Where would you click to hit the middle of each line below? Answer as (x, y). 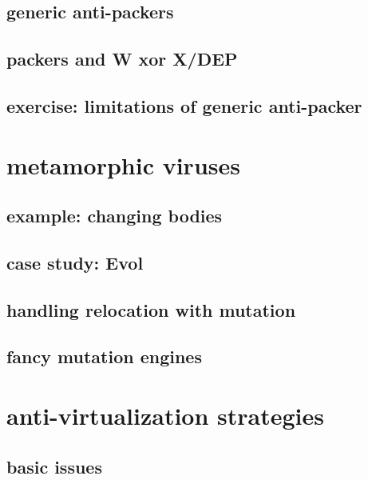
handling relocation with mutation (151, 309)
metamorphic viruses (123, 164)
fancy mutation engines (104, 356)
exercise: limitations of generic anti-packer (184, 105)
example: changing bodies (115, 216)
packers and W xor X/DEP (122, 59)
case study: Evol (75, 262)
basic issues (54, 466)
